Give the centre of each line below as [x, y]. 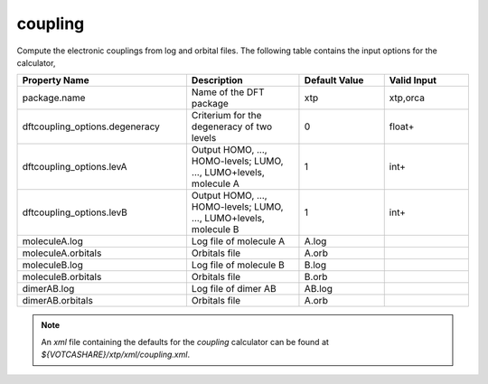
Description [217, 80]
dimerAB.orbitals [58, 301]
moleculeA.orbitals [62, 253]
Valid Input [413, 80]
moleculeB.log [52, 265]
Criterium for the [226, 116]
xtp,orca [407, 98]
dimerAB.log [48, 289]
